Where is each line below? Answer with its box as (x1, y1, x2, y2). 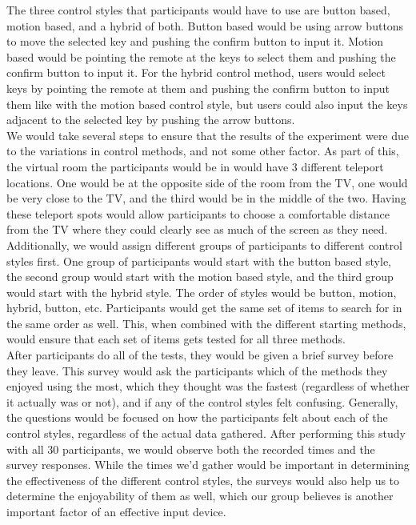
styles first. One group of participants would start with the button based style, (6, 252, 391, 269)
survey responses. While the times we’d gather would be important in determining (6, 456, 410, 473)
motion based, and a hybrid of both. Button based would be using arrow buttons (6, 17, 404, 34)
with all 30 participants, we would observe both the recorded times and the (6, 440, 375, 457)
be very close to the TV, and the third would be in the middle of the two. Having (6, 190, 406, 206)
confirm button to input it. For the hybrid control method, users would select (6, 64, 386, 81)
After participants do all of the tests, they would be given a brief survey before (6, 347, 394, 363)
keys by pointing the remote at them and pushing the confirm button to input (6, 79, 390, 96)
